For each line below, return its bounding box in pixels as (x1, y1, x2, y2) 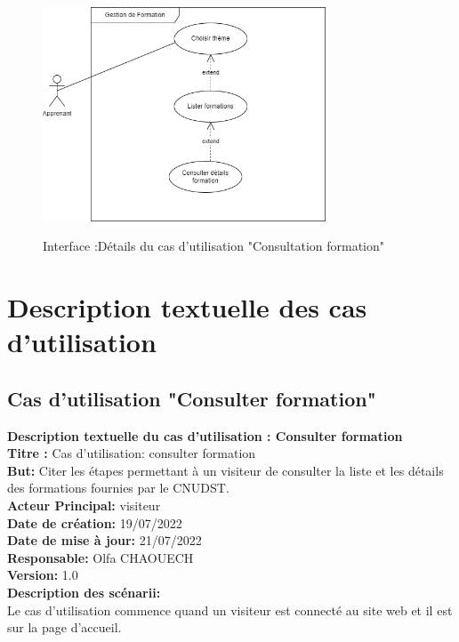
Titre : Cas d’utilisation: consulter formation (7, 444, 256, 462)
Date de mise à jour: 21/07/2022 (7, 531, 202, 550)
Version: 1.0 (7, 566, 78, 584)
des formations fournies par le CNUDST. (7, 478, 229, 497)
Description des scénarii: (7, 582, 161, 601)
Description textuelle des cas (7, 289, 367, 325)
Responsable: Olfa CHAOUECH (7, 548, 194, 566)
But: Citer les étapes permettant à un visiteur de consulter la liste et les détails (7, 461, 444, 479)
